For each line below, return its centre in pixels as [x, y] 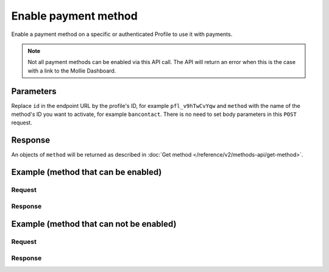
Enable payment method [75, 16]
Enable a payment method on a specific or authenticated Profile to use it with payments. [122, 34]
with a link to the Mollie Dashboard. [72, 71]
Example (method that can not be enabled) [94, 224]
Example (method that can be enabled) [87, 172]
